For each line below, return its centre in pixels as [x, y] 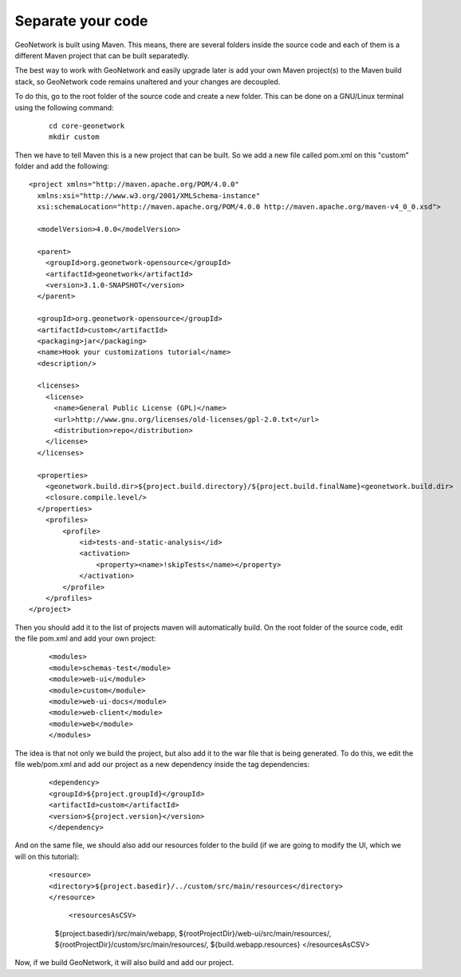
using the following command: [65, 107]
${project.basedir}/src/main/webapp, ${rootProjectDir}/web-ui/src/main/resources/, [193, 933]
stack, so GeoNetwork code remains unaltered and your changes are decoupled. [148, 81]
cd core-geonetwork [87, 125]
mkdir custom [74, 137]
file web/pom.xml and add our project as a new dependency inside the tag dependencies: [162, 764]
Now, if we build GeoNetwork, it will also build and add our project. [124, 963]
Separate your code [81, 21]
